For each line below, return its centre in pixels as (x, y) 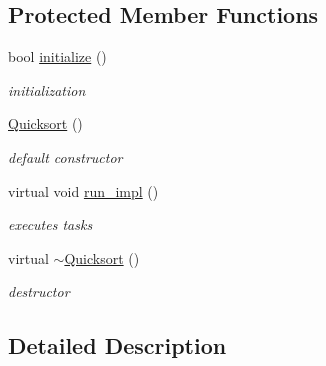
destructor (39, 291)
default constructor (65, 156)
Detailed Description (117, 345)
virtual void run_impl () (83, 190)
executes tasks (50, 224)
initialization (47, 89)
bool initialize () (57, 56)
